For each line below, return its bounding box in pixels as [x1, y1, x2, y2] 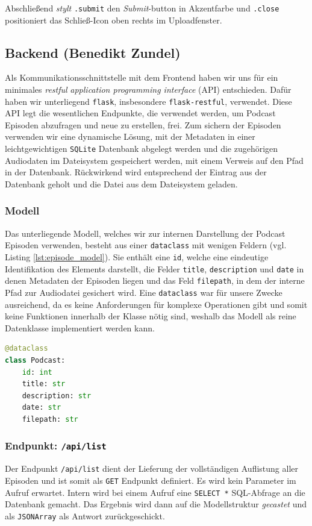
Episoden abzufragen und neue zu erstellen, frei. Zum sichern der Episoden [5, 118, 281, 131]
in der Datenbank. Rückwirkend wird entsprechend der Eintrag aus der [5, 166, 267, 178]
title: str [22, 380, 66, 389]
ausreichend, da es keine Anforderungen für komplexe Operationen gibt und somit [5, 298, 308, 310]
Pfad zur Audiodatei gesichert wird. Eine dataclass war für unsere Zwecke [5, 286, 282, 298]
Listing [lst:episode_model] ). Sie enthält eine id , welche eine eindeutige [5, 250, 269, 263]
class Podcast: [5, 355, 66, 365]
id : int [22, 368, 52, 377]
